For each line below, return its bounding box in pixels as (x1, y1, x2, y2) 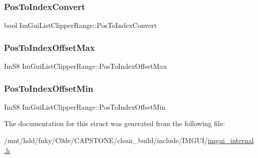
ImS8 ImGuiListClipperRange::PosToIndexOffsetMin (4, 101, 166, 112)
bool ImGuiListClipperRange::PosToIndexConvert (4, 20, 157, 30)
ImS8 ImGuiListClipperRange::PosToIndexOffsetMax (4, 61, 167, 71)
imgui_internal (208, 135, 254, 146)
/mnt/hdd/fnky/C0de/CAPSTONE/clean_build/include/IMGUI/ (4, 135, 208, 146)
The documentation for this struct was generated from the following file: (4, 118, 225, 129)
